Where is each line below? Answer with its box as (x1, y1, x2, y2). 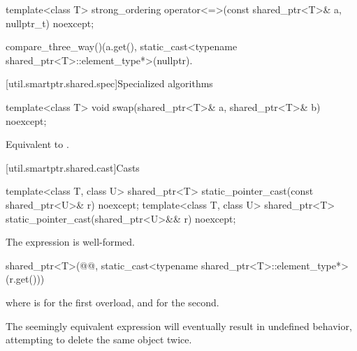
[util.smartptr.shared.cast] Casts (6, 160, 140, 174)
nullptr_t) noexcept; (6, 15, 94, 30)
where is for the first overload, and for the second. (6, 294, 219, 309)
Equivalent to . (6, 137, 69, 151)
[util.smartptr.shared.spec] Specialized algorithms (6, 76, 213, 91)
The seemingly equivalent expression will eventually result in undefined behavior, (6, 318, 352, 333)
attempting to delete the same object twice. (6, 332, 192, 347)
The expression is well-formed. (6, 234, 136, 249)
